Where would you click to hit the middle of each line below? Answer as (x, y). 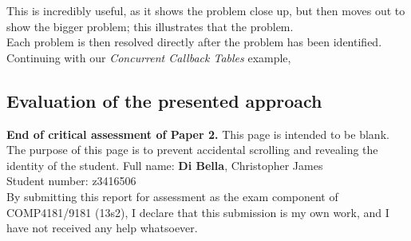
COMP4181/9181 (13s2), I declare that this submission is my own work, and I (198, 212)
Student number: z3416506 (71, 181)
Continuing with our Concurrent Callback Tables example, (149, 57)
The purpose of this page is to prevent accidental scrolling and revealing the (192, 150)
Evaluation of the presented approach (164, 100)
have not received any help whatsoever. (102, 228)
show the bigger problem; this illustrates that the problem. (150, 26)
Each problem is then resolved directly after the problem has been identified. (194, 42)
